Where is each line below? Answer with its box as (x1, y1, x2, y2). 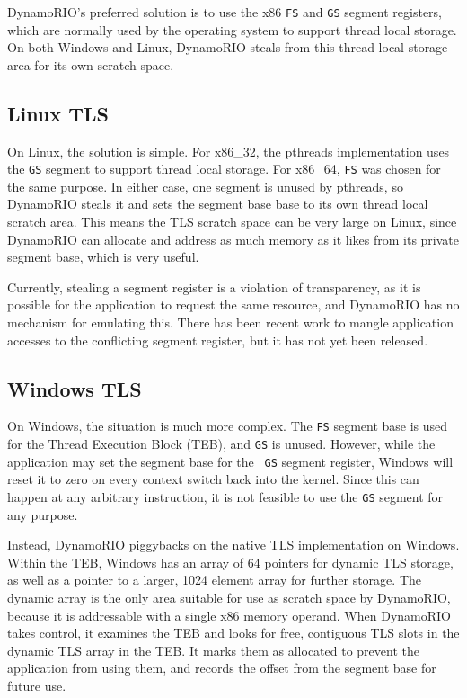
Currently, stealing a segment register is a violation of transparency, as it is (7, 277, 421, 296)
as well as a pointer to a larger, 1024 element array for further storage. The (7, 570, 421, 589)
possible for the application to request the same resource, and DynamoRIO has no (7, 295, 460, 314)
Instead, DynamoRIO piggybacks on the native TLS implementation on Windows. (7, 535, 460, 554)
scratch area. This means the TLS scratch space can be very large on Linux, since (7, 212, 457, 231)
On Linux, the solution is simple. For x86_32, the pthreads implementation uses (7, 141, 450, 160)
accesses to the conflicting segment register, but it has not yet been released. (7, 330, 428, 349)
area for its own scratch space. (7, 55, 174, 74)
